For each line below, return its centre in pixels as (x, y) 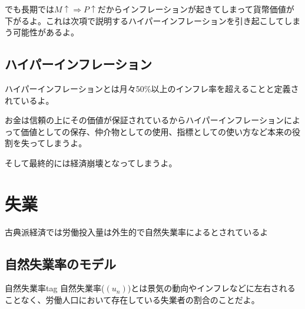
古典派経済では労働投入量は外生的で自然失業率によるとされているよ (137, 231)
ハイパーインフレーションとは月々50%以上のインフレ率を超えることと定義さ (152, 88)
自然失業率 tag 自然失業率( (55, 288)
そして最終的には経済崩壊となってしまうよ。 (91, 162)
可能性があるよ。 (46, 32)
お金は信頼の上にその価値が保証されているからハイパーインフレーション (145, 120)
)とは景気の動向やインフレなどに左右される (211, 288)
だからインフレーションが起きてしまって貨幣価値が (196, 9)
